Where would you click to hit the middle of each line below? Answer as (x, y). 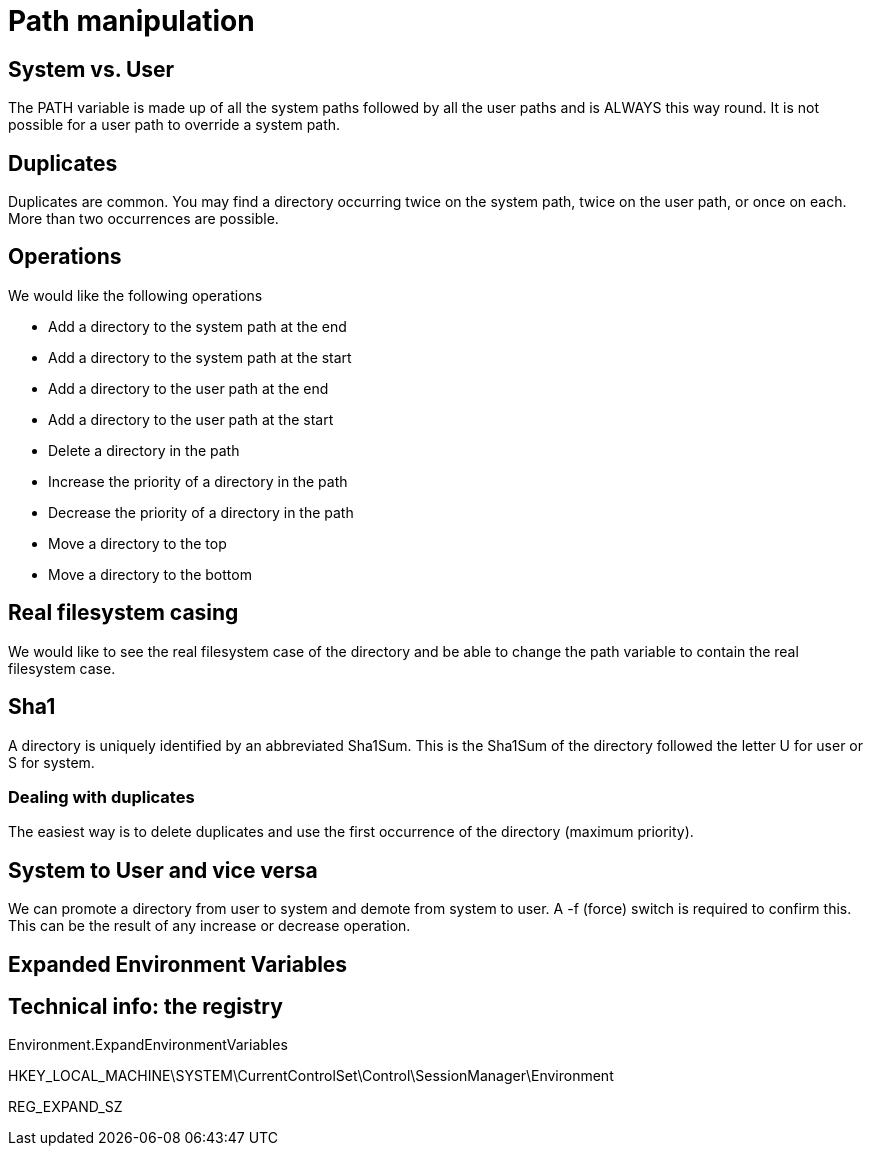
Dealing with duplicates (101, 796)
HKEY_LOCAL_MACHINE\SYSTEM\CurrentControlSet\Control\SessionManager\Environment (311, 1076)
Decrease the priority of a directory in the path (201, 512)
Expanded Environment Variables (178, 964)
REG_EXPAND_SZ (65, 1107)
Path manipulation (131, 21)
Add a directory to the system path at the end (197, 326)
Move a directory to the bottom (150, 574)
